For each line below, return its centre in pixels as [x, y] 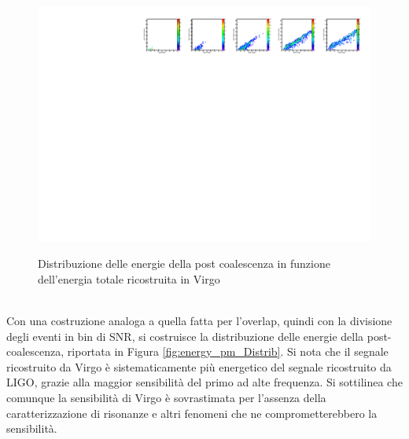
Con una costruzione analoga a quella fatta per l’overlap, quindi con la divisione [199, 321]
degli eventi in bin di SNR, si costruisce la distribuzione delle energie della [185, 336]
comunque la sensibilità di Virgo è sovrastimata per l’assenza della [166, 397]
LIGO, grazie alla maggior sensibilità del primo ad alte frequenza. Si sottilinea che [204, 382]
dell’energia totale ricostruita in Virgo [129, 278]
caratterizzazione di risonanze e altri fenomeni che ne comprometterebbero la [192, 413]
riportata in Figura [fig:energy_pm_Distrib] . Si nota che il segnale [228, 351]
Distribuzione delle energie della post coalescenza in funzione [184, 263]
